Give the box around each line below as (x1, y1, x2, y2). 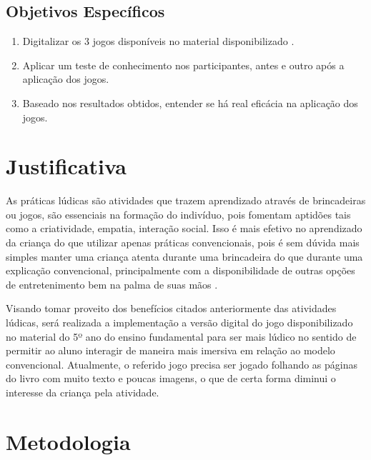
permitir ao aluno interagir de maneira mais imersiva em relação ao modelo (6, 343, 335, 358)
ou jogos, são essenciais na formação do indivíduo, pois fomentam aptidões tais (6, 206, 351, 221)
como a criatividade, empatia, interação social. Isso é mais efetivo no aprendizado (6, 221, 362, 236)
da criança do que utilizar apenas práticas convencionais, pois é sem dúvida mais (6, 235, 360, 250)
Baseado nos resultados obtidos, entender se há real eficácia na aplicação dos (22, 95, 358, 110)
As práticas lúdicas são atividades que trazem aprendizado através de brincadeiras (6, 193, 366, 208)
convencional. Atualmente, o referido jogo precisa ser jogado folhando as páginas (6, 356, 358, 371)
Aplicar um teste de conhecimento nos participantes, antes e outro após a (22, 57, 345, 72)
